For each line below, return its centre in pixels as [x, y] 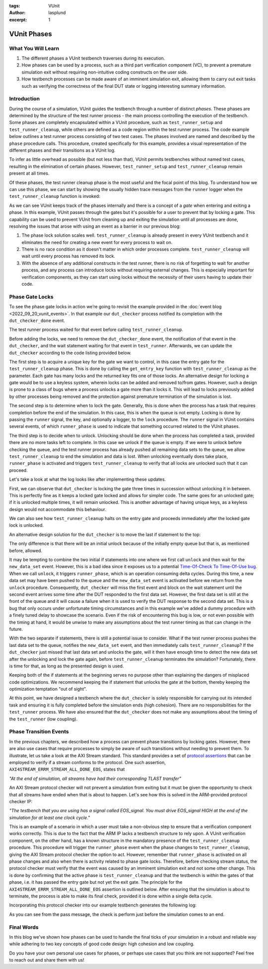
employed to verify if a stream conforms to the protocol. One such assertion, [87, 762]
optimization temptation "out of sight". [48, 689]
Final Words [24, 927]
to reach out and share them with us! [47, 960]
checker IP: [21, 801]
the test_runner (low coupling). [43, 719]
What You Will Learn [34, 48]
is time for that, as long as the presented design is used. [67, 666]
